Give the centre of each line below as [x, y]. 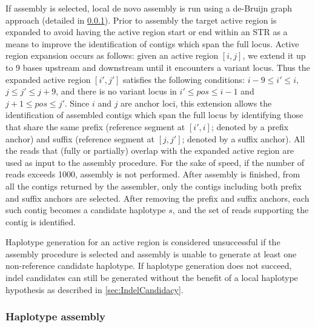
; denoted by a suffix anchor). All [244, 138]
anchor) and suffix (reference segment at [80, 138]
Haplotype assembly [55, 316]
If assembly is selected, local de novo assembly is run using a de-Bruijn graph [149, 8]
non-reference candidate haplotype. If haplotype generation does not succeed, [149, 266]
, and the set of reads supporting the [240, 210]
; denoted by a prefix [250, 126]
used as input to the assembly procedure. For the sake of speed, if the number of [155, 162]
